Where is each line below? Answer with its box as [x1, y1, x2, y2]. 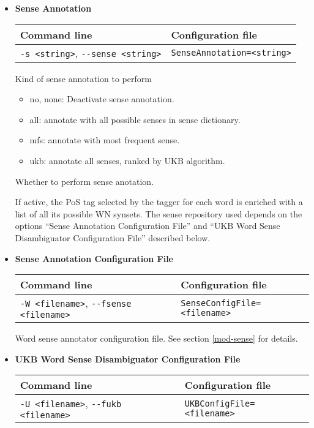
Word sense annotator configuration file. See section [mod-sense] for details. [15, 332, 298, 345]
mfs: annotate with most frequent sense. [29, 133, 180, 146]
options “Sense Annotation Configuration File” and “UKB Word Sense [15, 219, 280, 232]
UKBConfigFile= [184, 398, 255, 408]
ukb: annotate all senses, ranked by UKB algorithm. [29, 154, 225, 167]
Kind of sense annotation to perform [15, 72, 152, 84]
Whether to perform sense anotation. [15, 175, 154, 187]
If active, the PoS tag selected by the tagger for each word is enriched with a [15, 195, 303, 208]
